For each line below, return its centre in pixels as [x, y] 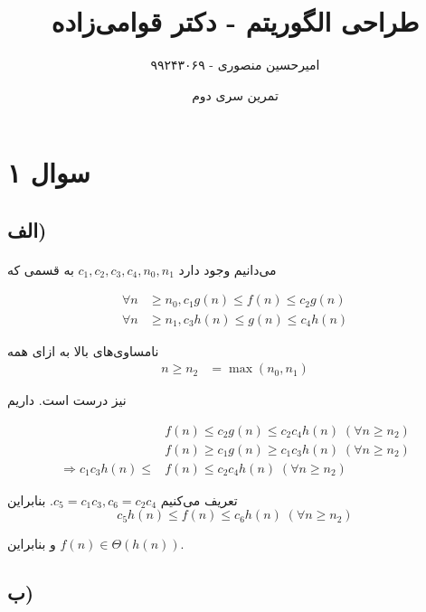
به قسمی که [41, 269]
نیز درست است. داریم [67, 400]
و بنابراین [32, 544]
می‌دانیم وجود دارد [227, 269]
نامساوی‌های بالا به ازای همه [83, 350]
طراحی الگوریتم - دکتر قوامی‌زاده [235, 21]
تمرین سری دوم [235, 94]
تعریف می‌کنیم [199, 499]
